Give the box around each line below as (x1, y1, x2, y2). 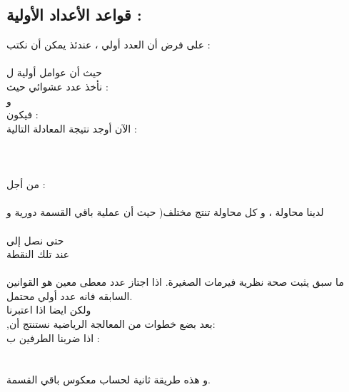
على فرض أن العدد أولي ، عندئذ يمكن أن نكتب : (6, 37, 211, 52)
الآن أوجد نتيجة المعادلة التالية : (6, 120, 137, 135)
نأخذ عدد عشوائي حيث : (6, 78, 108, 93)
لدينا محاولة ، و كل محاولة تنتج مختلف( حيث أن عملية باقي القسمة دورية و (6, 205, 324, 220)
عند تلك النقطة (6, 247, 70, 262)
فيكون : (6, 107, 39, 122)
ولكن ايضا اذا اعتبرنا (6, 302, 91, 317)
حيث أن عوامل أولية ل (6, 65, 102, 80)
